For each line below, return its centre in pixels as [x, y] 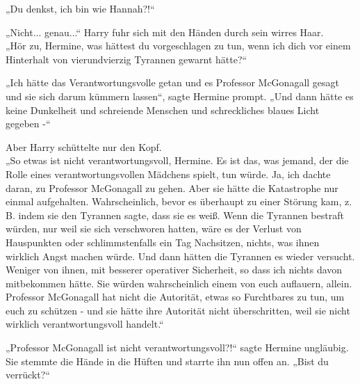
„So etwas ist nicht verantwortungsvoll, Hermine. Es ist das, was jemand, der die [177, 160]
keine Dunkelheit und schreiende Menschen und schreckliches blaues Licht [163, 110]
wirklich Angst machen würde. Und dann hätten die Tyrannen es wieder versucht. [180, 256]
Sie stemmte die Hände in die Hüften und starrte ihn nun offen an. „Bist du [167, 361]
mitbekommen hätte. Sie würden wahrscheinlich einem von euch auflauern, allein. [179, 283]
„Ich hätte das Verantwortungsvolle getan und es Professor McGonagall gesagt [173, 82]
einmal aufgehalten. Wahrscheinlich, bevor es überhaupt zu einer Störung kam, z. [179, 201]
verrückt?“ [28, 375]
